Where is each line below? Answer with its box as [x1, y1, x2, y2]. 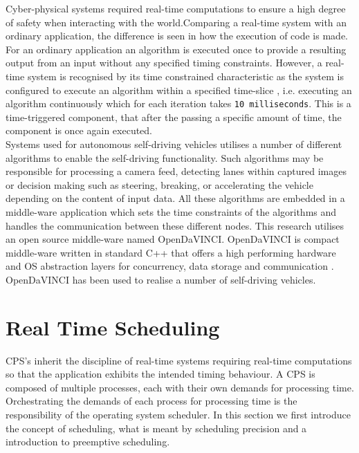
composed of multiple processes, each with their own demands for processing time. [6, 380, 354, 394]
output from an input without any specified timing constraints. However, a [6, 55, 322, 70]
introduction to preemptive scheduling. [6, 434, 170, 449]
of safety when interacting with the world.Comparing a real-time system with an [6, 15, 347, 29]
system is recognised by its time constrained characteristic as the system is [27, 68, 344, 83]
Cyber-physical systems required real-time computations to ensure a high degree [6, 1, 346, 15]
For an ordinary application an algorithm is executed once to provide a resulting [6, 41, 347, 56]
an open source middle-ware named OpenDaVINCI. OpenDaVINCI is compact [6, 232, 340, 246]
